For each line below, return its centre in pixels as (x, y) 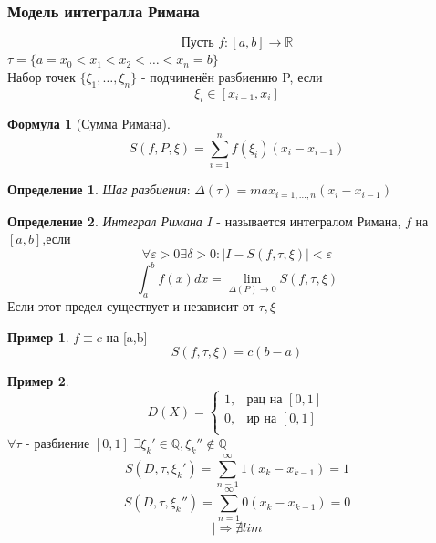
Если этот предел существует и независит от (131, 306)
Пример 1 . (38, 336)
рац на (265, 400)
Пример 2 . (38, 381)
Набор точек (42, 76)
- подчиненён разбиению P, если (232, 76)
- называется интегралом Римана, (309, 220)
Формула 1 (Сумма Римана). (89, 124)
